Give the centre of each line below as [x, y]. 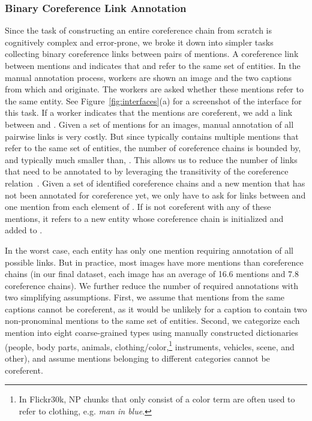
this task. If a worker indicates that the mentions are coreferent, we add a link [149, 112]
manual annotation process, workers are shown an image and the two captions [148, 77]
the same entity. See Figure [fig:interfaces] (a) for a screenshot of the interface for [153, 100]
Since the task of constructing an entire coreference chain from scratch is [139, 30]
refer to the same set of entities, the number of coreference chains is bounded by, [153, 148]
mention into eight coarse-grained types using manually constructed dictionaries [151, 333]
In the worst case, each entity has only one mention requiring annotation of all [149, 250]
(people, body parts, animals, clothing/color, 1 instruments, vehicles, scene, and [150, 345]
